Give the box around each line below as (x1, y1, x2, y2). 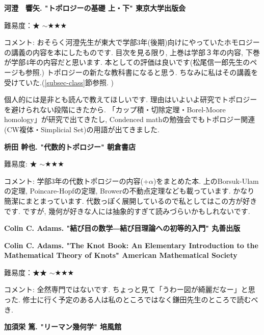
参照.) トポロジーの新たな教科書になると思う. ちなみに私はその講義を (25, 66, 258, 77)
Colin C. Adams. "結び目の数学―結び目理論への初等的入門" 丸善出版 (4, 223, 241, 233)
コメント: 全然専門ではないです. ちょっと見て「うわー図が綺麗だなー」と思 (4, 284, 255, 295)
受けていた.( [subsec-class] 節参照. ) (4, 77, 114, 87)
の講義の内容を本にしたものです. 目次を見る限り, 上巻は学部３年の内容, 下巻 (4, 46, 260, 57)
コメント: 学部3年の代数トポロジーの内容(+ (4, 175, 149, 186)
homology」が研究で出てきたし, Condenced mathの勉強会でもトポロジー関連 (4, 114, 255, 125)
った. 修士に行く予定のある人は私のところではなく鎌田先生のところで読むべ (4, 294, 258, 305)
